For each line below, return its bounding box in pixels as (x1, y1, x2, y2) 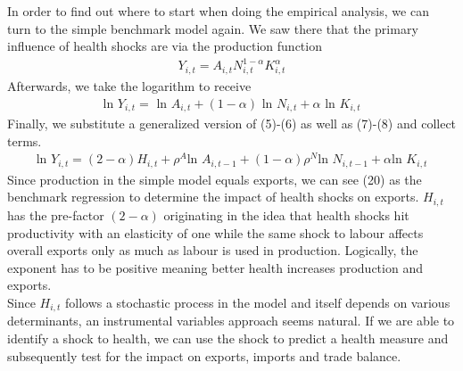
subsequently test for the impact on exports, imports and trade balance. (7, 346, 401, 365)
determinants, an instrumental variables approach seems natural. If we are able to (7, 311, 455, 330)
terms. (7, 131, 42, 150)
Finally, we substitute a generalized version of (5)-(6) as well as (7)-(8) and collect (7, 114, 457, 133)
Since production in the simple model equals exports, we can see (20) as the (7, 169, 422, 188)
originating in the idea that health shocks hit (163, 205, 409, 224)
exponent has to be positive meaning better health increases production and (7, 258, 423, 276)
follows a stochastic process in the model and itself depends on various (64, 293, 451, 311)
